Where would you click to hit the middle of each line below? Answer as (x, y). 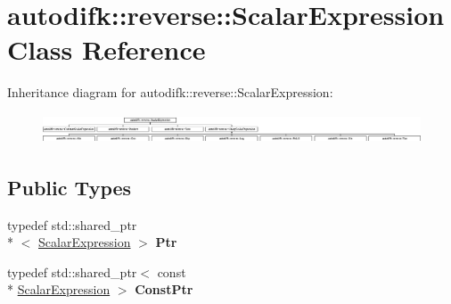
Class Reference (107, 49)
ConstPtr (164, 289)
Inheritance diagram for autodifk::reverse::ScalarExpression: (170, 92)
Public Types (70, 187)
